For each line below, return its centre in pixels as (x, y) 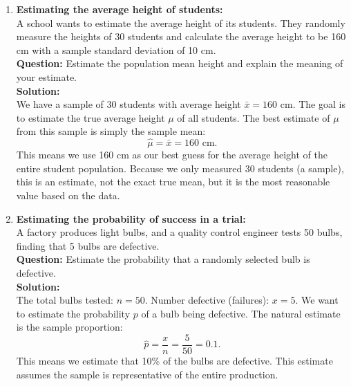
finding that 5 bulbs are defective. (88, 245)
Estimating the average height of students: (120, 9)
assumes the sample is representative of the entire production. (147, 374)
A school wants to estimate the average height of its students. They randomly (181, 22)
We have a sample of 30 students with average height (129, 104)
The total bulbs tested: (65, 300)
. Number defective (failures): (207, 300)
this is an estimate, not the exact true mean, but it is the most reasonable (173, 182)
